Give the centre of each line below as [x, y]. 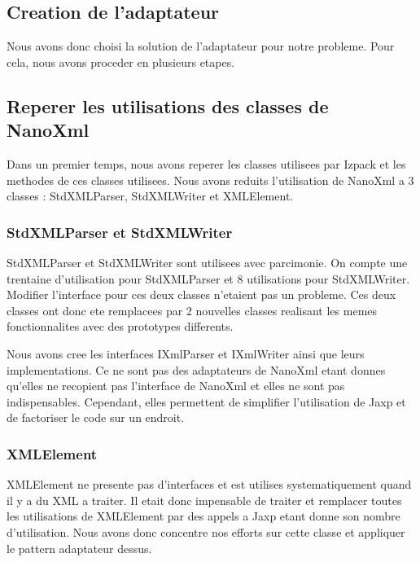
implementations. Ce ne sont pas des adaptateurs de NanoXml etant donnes [196, 369]
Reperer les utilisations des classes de [168, 105]
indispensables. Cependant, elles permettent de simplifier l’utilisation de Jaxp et [206, 401]
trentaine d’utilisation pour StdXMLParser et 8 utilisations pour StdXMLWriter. [208, 278]
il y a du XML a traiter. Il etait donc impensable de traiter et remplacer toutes [204, 500]
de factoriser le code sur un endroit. [96, 417]
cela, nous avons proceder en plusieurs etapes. [121, 61]
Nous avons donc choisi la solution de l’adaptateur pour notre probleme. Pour [201, 46]
